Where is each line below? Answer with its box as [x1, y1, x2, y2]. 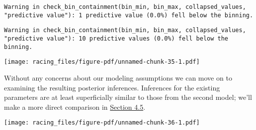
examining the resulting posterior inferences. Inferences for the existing [4, 82, 220, 92]
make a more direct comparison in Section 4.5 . [4, 101, 146, 112]
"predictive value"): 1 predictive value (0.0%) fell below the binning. [4, 11, 254, 19]
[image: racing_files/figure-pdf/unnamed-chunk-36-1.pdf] [4, 119, 200, 127]
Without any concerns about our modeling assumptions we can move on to [4, 72, 232, 83]
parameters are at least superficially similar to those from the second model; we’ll [4, 92, 252, 102]
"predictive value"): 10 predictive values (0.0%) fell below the [4, 35, 229, 42]
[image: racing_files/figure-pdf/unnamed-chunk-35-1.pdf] [4, 58, 200, 66]
